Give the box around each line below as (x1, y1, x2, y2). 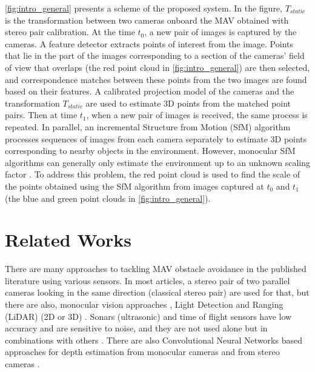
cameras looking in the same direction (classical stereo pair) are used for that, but (5, 286, 310, 299)
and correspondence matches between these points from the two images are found (5, 73, 307, 85)
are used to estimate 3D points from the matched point (85, 96, 291, 109)
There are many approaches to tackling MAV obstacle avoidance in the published (5, 262, 307, 275)
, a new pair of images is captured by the (144, 25, 297, 38)
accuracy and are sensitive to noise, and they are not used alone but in (5, 322, 268, 334)
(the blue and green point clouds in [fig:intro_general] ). (5, 191, 211, 204)
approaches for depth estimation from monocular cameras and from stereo (5, 345, 280, 358)
